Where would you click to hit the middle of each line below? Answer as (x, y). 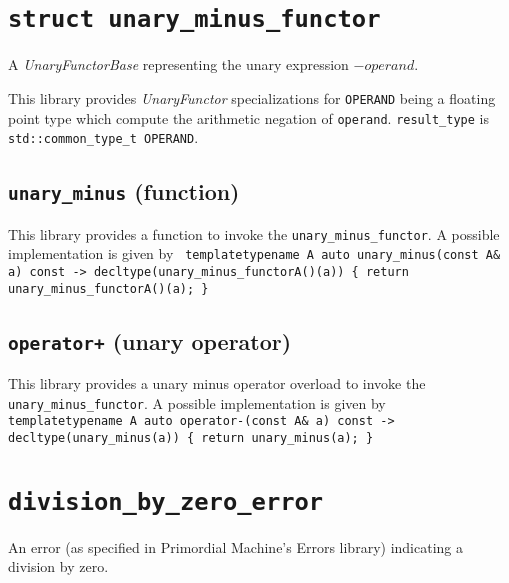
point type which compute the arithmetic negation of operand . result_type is (248, 117)
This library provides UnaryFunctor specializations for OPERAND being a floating (252, 97)
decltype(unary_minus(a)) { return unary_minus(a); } (191, 437)
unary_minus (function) (124, 191)
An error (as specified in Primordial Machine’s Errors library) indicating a (235, 546)
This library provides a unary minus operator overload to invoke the (217, 383)
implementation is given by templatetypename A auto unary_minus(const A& (254, 253)
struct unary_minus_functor (194, 19)
